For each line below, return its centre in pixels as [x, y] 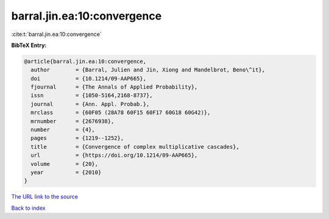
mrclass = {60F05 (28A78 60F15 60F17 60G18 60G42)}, [121, 113]
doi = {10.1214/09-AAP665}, [88, 78]
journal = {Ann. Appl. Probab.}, [90, 104]
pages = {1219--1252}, [77, 138]
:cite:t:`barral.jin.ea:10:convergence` [56, 34]
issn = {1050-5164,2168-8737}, [92, 95]
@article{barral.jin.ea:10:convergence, [85, 61]
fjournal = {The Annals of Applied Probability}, [114, 87]
